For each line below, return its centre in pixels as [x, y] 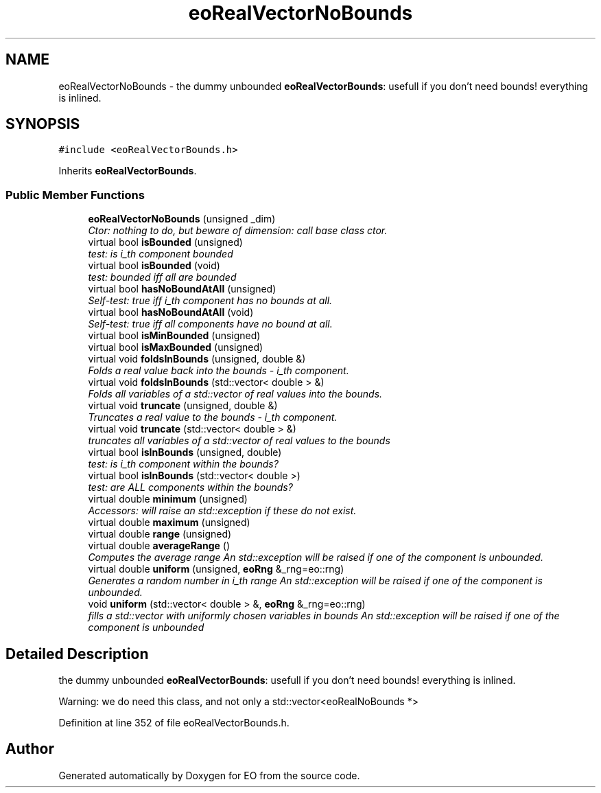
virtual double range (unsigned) [160, 534]
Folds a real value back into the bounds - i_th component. [219, 371]
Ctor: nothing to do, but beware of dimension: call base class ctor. [238, 231]
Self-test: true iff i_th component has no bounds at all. [210, 301]
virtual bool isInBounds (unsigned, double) [185, 452]
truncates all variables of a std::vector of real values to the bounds [239, 441]
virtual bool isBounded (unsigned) [165, 242]
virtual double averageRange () [159, 546]
